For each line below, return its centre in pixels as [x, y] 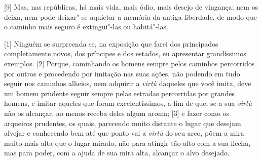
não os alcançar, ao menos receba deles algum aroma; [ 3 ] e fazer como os [117, 113]
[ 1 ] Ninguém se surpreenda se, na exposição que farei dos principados [111, 43]
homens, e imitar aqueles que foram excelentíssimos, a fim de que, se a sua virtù [128, 103]
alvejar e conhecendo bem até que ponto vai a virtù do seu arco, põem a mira [124, 133]
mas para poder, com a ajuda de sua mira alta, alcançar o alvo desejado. [117, 153]
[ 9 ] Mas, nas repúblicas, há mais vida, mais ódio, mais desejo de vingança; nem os [131, 7]
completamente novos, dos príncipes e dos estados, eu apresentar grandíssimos [125, 53]
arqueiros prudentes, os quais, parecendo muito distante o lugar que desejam [123, 123]
